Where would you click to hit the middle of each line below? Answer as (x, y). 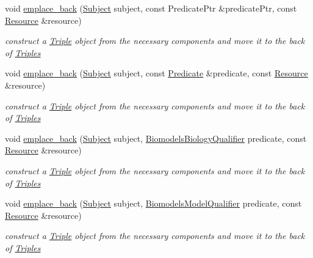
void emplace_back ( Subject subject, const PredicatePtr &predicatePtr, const (151, 8)
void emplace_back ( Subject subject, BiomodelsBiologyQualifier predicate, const (156, 138)
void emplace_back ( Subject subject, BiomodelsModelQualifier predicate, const (153, 203)
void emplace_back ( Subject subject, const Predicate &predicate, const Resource (156, 73)
